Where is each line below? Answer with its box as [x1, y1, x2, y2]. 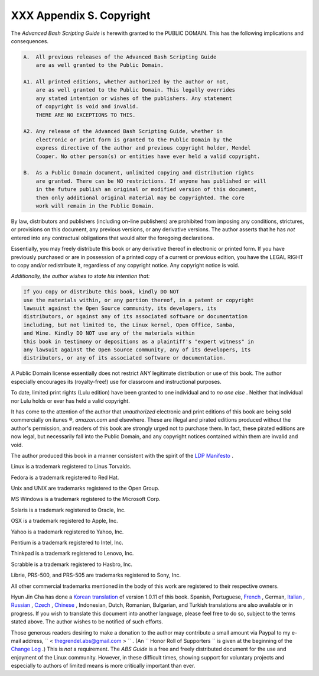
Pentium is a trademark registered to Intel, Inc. [11, 539, 123, 546]
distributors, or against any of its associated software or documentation [23, 313, 248, 320]
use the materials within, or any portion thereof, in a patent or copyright [23, 296, 254, 303]
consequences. [11, 37, 49, 44]
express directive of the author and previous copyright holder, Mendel [35, 145, 251, 151]
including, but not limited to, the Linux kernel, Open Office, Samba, [23, 321, 236, 328]
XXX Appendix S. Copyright [11, 9, 151, 22]
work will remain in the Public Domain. [35, 202, 155, 209]
